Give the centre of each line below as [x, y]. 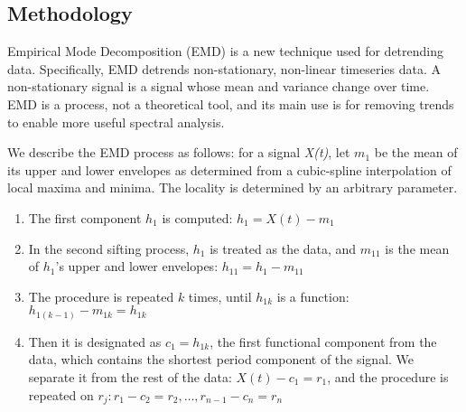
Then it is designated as [95, 341]
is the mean [417, 248]
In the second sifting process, [109, 248]
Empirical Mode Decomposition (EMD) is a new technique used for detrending [225, 51]
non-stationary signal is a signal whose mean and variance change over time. [219, 86]
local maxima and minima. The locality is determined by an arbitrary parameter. [233, 187]
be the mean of [416, 152]
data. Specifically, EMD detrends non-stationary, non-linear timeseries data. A [224, 68]
